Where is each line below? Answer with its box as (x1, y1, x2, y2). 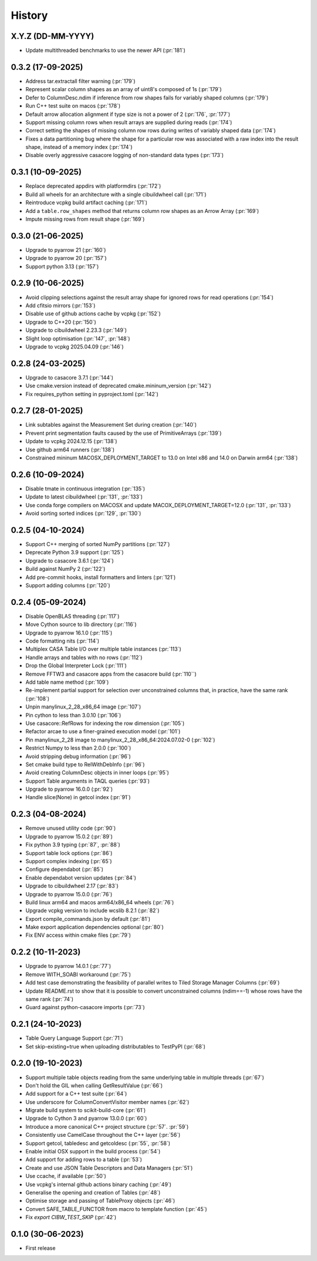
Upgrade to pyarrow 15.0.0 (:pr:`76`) (25, 890, 113, 897)
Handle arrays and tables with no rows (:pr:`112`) (25, 654, 143, 661)
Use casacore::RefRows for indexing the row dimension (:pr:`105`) (25, 720, 185, 727)
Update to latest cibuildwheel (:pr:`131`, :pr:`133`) (25, 493, 143, 500)
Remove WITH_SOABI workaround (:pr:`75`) (25, 971, 131, 978)
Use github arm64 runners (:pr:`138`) (25, 446, 114, 453)
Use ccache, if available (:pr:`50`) (25, 1173, 107, 1180)
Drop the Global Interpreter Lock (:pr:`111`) (25, 662, 127, 669)
